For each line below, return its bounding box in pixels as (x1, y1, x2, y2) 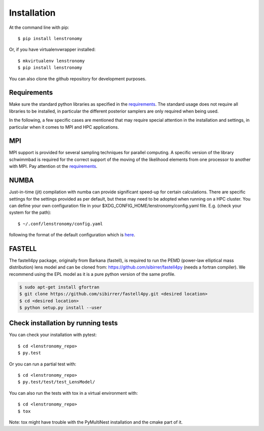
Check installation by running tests (9, 319, 118, 327)
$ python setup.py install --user (19, 305, 102, 310)
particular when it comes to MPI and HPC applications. (9, 124, 119, 130)
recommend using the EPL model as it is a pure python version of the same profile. (9, 271, 176, 277)
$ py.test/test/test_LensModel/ (18, 379, 95, 385)
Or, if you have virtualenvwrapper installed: (9, 46, 96, 52)
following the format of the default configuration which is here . (9, 232, 135, 238)
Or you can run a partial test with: (9, 361, 77, 367)
